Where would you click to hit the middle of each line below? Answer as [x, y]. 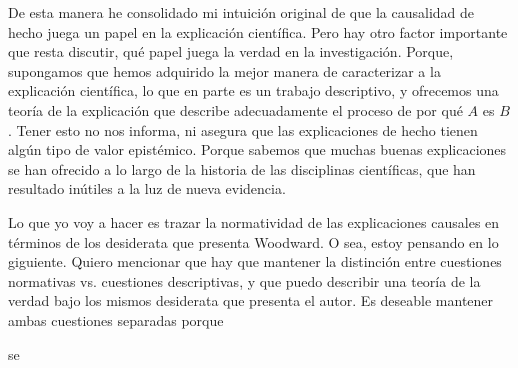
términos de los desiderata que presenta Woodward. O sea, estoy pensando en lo [253, 241]
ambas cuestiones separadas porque [116, 319]
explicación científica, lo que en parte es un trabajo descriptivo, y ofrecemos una [253, 90]
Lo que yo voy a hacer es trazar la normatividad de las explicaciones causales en [254, 221]
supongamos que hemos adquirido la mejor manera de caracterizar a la [224, 70]
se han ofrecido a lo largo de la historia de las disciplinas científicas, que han [242, 168]
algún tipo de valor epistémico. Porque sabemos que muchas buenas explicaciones [257, 149]
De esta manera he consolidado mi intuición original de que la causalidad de [241, 12]
